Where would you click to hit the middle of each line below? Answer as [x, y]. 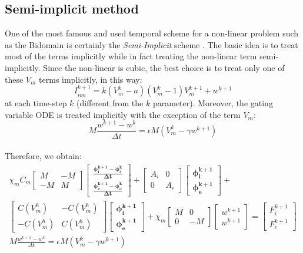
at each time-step [36, 103]
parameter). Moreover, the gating [213, 103]
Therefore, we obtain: [43, 156]
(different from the [110, 103]
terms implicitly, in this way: [91, 79]
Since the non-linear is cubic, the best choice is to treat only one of [164, 67]
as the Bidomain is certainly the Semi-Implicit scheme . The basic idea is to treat [151, 44]
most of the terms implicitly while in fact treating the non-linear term [131, 56]
